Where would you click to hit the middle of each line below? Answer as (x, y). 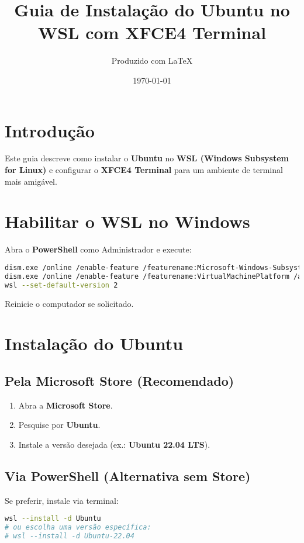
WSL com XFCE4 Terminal (152, 32)
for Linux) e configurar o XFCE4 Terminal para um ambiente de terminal (144, 170)
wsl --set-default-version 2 (61, 285)
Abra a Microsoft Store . (65, 405)
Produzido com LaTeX (152, 60)
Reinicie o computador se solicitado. (69, 303)
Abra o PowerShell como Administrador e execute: (98, 249)
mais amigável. (31, 181)
